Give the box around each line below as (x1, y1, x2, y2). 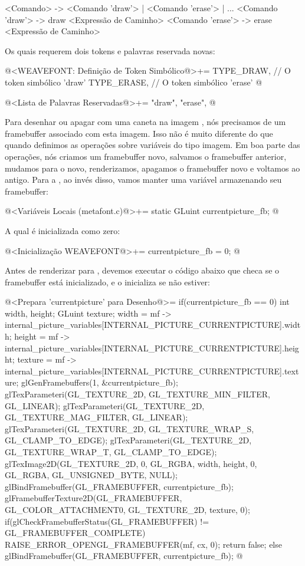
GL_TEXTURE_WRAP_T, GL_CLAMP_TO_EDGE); (5, 446, 217, 458)
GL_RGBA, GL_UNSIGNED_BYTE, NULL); (5, 469, 178, 481)
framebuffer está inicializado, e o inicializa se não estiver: (5, 275, 210, 288)
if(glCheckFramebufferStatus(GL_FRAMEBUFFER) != (5, 515, 209, 527)
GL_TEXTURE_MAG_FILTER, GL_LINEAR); (5, 411, 188, 423)
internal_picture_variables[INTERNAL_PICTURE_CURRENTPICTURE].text (5, 364, 299, 377)
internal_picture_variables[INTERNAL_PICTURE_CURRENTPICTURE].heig (5, 341, 299, 354)
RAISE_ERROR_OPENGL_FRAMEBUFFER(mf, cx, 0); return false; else (5, 538, 282, 550)
